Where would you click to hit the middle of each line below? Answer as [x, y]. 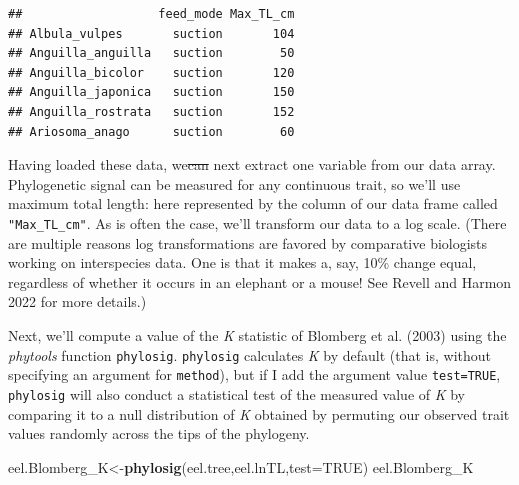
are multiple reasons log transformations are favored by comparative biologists [248, 242]
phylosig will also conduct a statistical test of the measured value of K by [236, 393]
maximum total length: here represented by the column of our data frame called [253, 203]
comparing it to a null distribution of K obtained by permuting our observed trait [259, 413]
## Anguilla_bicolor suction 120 [151, 72]
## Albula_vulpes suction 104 [151, 33]
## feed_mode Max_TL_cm [151, 14]
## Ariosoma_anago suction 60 [151, 131]
